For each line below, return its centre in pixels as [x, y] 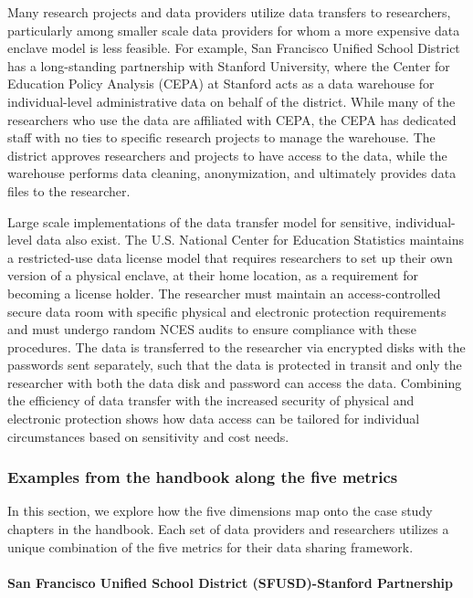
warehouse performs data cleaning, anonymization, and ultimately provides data [232, 173]
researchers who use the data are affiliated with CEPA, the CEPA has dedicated [232, 119]
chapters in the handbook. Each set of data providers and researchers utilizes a [228, 529]
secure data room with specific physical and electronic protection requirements [227, 311]
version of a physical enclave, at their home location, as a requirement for [213, 275]
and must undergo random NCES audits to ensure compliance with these [212, 329]
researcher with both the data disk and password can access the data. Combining [235, 382]
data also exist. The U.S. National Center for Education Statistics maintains [250, 240]
